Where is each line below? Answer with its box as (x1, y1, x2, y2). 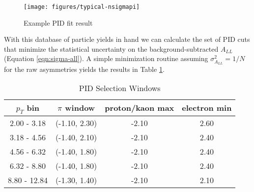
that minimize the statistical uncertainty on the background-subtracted (4, 43, 219, 54)
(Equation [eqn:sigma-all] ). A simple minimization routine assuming (4, 53, 208, 64)
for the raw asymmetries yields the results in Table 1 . (4, 64, 165, 74)
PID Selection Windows (79, 82, 161, 94)
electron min (182, 102, 232, 114)
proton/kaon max (105, 102, 174, 114)
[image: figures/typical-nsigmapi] (24, 3, 140, 10)
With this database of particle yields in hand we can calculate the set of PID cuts (4, 34, 250, 44)
